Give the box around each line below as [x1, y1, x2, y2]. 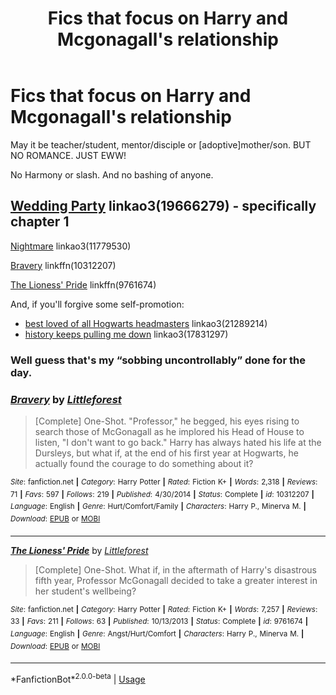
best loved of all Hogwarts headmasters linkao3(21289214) [24, 317, 268, 329]
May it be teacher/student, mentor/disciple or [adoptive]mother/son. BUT [10, 138, 312, 151]
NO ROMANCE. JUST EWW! [10, 149, 127, 161]
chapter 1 [10, 213, 70, 231]
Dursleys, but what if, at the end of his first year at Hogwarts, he [34, 447, 299, 459]
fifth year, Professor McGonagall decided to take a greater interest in [34, 574, 318, 586]
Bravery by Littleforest [10, 392, 122, 406]
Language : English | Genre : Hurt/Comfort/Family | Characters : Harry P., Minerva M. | [10, 502, 307, 512]
